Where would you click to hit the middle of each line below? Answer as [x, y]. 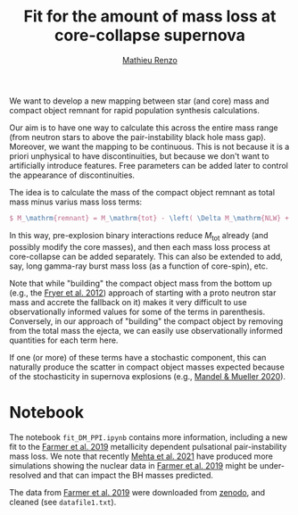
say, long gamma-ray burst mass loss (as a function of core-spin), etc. [139, 266]
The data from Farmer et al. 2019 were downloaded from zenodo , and [137, 492]
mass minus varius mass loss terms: [76, 202]
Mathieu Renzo [150, 60]
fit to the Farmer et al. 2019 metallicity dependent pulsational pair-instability [148, 446]
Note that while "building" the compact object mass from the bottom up [141, 283]
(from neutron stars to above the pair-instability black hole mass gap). [137, 137]
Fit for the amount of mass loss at [150, 17]
